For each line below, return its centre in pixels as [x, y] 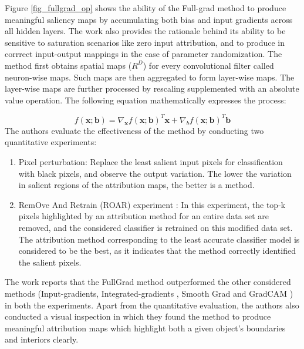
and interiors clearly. [42, 339]
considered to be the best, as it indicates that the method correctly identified [157, 251]
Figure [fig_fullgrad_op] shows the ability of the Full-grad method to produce [146, 8]
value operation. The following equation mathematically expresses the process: [146, 100]
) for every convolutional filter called [208, 65]
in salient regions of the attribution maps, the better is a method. [136, 185]
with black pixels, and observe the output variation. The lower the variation [155, 173]
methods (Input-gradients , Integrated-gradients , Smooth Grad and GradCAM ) [149, 293]
